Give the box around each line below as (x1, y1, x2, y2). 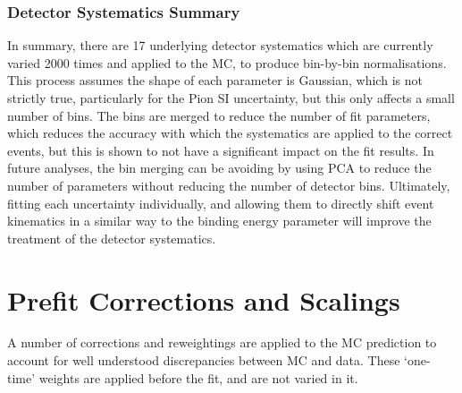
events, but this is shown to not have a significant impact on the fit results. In (7, 141, 434, 159)
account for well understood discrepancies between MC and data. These (7, 351, 400, 370)
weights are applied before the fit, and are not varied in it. (38, 368, 358, 387)
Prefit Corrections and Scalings (7, 281, 400, 318)
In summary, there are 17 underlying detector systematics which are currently (7, 36, 433, 55)
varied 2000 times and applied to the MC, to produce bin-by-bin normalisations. (7, 53, 447, 72)
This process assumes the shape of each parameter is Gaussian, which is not (7, 71, 423, 90)
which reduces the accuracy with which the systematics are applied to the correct (7, 124, 453, 142)
